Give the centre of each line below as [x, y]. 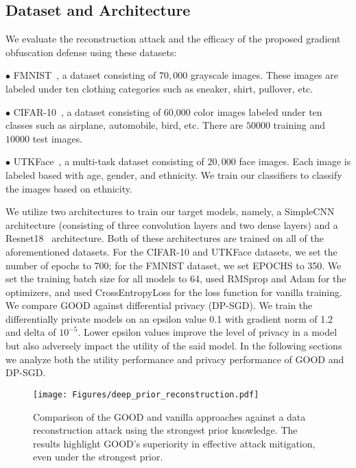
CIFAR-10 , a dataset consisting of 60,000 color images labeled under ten [168, 111]
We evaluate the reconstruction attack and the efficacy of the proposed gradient [173, 39]
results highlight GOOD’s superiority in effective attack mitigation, [174, 443]
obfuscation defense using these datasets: [91, 52]
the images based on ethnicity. [69, 188]
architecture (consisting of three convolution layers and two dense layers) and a [172, 224]
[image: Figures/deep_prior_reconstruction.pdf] [146, 394]
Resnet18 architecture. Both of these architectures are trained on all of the [165, 238]
